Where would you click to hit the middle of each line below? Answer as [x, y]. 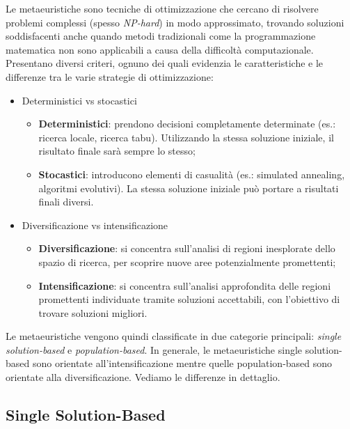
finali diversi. [66, 202]
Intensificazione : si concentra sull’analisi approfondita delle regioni [185, 285]
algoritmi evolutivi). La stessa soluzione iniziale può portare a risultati [189, 188]
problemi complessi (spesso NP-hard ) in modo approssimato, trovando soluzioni [175, 22]
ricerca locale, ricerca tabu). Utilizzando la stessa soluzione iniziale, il [186, 137]
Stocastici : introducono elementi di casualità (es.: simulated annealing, [192, 174]
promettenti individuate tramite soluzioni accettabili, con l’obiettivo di [189, 299]
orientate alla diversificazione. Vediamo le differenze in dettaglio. [143, 377]
